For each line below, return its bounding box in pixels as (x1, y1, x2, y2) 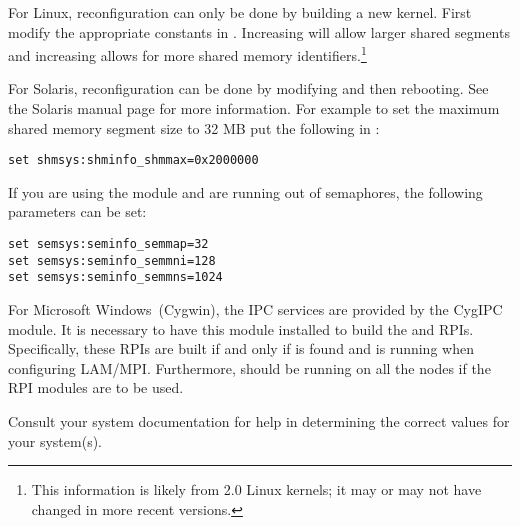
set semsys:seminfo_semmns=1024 (8, 270, 223, 285)
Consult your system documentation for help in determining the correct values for (8, 411, 510, 431)
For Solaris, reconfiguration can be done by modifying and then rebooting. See (8, 78, 489, 99)
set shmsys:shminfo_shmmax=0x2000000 (8, 153, 259, 168)
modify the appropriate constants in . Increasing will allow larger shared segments (8, 21, 510, 42)
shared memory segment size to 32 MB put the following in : (8, 117, 380, 138)
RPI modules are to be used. (8, 377, 184, 398)
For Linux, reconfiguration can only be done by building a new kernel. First (8, 2, 472, 22)
